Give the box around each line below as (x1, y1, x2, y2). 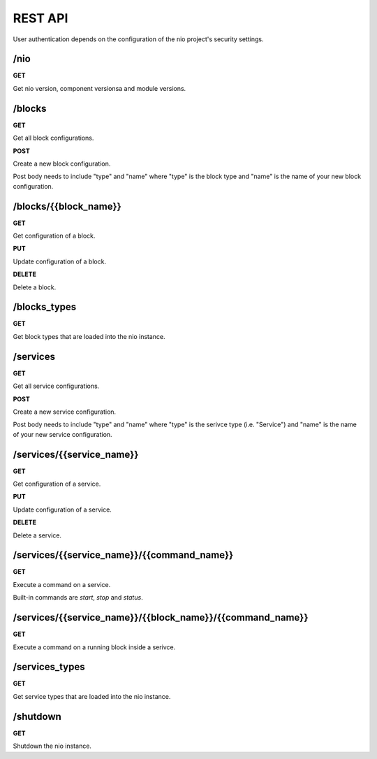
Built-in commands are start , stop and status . (13, 593, 143, 602)
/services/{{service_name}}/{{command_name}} (13, 549, 234, 561)
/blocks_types (13, 301, 77, 313)
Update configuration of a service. (13, 505, 112, 514)
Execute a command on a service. (13, 580, 111, 588)
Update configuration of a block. (13, 257, 107, 266)
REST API (13, 10, 68, 26)
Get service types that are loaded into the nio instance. (13, 692, 171, 700)
